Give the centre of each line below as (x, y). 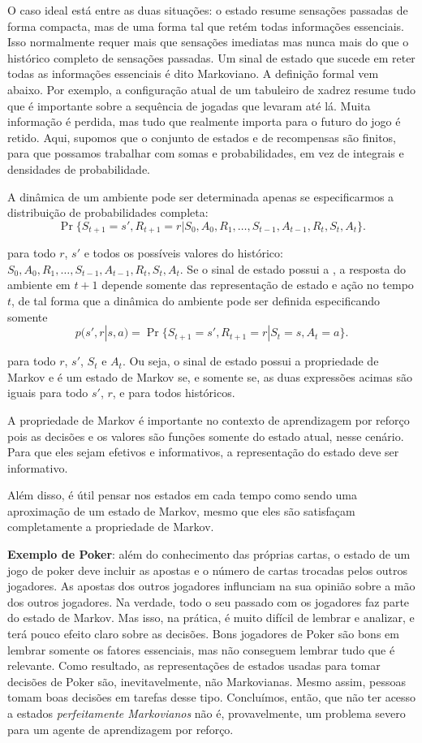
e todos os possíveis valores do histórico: (183, 253)
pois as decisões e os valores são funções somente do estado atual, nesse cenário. (206, 436)
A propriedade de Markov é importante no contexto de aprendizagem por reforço (209, 419)
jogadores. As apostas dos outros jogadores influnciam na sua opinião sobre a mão (211, 586)
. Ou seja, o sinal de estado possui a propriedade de (250, 361)
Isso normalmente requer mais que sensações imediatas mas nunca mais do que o (208, 42)
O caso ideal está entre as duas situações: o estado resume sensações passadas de (208, 10)
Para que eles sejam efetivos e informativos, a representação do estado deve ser (203, 452)
